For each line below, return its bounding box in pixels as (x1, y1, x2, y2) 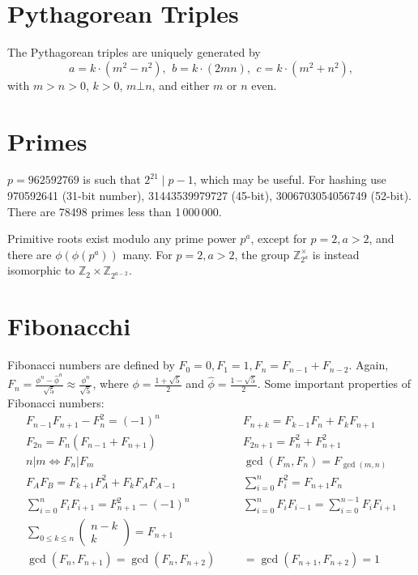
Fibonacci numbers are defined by (7, 356, 175, 373)
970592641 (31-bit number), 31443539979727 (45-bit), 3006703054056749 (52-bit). (7, 187, 412, 204)
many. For (122, 245, 173, 262)
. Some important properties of (257, 375, 412, 392)
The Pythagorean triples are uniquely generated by (7, 44, 261, 61)
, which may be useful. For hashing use (193, 171, 386, 188)
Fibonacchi (7, 309, 131, 343)
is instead (312, 245, 360, 262)
